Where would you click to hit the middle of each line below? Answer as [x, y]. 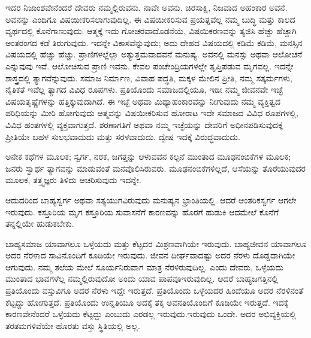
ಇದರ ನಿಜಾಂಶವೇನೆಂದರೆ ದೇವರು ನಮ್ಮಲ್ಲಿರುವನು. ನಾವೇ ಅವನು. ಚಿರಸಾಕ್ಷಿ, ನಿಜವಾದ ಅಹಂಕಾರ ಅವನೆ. [147, 7]
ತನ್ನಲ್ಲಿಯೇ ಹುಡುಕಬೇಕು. [40, 223]
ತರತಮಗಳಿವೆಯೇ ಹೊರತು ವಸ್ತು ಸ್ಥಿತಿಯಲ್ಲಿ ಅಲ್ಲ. [73, 325]
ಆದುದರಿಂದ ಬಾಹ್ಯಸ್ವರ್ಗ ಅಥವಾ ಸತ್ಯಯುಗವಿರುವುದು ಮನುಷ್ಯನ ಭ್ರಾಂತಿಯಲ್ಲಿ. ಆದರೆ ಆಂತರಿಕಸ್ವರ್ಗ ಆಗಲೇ [151, 200]
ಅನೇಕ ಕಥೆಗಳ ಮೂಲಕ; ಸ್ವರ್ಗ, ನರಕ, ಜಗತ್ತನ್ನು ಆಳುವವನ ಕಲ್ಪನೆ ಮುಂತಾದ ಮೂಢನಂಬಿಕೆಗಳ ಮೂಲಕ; [148, 156]
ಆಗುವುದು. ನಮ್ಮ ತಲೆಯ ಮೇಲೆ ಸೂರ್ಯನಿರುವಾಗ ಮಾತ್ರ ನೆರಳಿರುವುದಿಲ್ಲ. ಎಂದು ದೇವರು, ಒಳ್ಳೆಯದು [144, 267]
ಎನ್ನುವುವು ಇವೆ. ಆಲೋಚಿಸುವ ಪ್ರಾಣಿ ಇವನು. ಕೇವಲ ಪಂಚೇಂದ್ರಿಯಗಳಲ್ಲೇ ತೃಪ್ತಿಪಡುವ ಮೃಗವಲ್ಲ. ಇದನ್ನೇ [150, 66]
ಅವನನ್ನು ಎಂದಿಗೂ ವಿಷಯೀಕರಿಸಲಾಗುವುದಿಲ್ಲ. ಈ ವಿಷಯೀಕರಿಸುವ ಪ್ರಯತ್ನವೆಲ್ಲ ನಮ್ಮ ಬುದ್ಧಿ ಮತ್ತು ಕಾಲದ [150, 19]
